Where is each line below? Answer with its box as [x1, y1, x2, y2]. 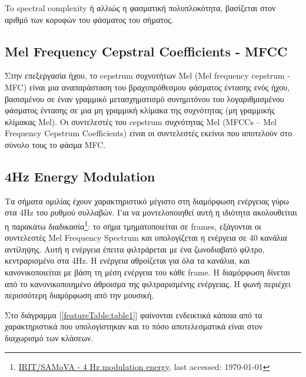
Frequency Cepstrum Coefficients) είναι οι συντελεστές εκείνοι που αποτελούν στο [5, 127, 292, 139]
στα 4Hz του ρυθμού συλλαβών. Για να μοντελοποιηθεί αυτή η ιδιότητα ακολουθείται [5, 206, 297, 218]
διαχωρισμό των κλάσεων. [5, 331, 94, 344]
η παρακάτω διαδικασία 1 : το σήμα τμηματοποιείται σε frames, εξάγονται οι [5, 218, 261, 232]
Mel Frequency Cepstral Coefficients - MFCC [5, 42, 288, 60]
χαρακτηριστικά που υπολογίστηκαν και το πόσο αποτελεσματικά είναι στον [5, 320, 263, 332]
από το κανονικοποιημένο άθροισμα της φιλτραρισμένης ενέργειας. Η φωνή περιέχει [5, 277, 291, 290]
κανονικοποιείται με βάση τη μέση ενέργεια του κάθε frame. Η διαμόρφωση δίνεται [5, 265, 290, 278]
